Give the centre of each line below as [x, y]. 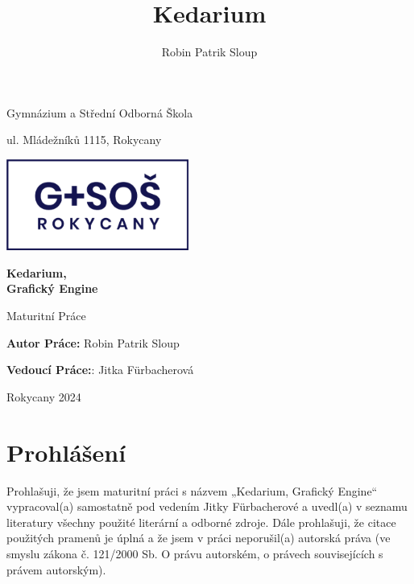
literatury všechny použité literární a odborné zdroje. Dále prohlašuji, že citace [201, 522]
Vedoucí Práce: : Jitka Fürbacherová [100, 370]
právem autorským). [56, 569]
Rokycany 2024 [44, 396]
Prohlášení [66, 452]
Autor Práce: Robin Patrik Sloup [93, 342]
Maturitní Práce [46, 316]
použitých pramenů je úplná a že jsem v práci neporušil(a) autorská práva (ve [199, 538]
